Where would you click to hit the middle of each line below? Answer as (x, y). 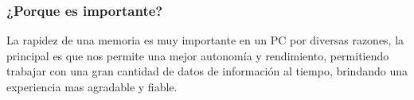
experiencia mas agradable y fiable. (92, 87)
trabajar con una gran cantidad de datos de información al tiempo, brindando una (207, 71)
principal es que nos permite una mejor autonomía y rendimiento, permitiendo (198, 55)
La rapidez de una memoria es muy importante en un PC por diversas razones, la (205, 40)
